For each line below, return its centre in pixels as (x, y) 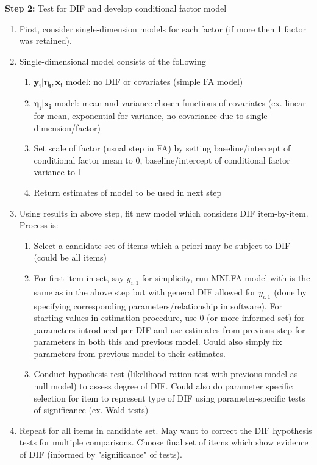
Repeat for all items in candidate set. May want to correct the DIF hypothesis (166, 430)
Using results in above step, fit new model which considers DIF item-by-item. (164, 213)
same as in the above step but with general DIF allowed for (145, 291)
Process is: (39, 225)
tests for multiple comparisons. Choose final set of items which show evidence (164, 442)
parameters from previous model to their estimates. (130, 353)
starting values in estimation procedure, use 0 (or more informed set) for (169, 318)
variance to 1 (58, 172)
